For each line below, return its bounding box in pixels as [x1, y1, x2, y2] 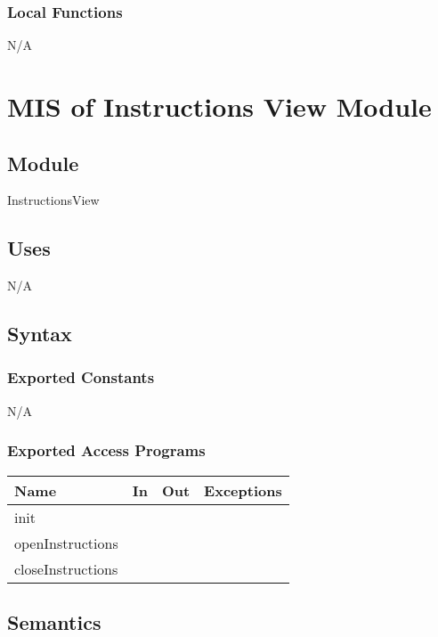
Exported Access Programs [7, 439, 206, 461]
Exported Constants [7, 366, 155, 388]
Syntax [7, 320, 72, 347]
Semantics [7, 608, 101, 635]
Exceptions [204, 479, 282, 501]
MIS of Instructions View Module [7, 88, 432, 124]
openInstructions [14, 532, 118, 553]
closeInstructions [14, 558, 118, 579]
